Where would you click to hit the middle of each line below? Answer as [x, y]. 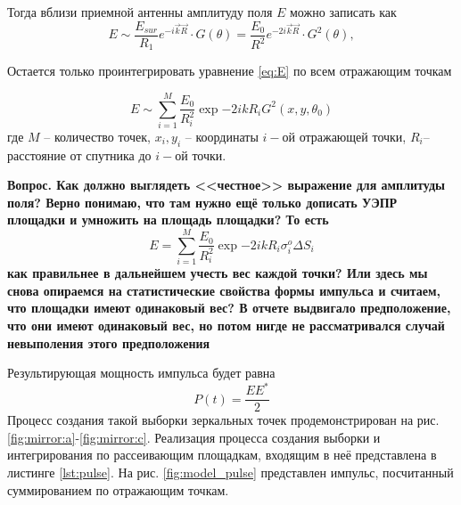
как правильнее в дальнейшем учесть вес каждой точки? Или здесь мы [218, 273]
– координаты [222, 136]
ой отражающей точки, [344, 136]
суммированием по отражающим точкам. [118, 489]
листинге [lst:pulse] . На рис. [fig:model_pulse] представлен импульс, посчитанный [230, 472]
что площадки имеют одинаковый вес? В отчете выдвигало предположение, [229, 308]
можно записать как [343, 12]
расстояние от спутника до [79, 155]
